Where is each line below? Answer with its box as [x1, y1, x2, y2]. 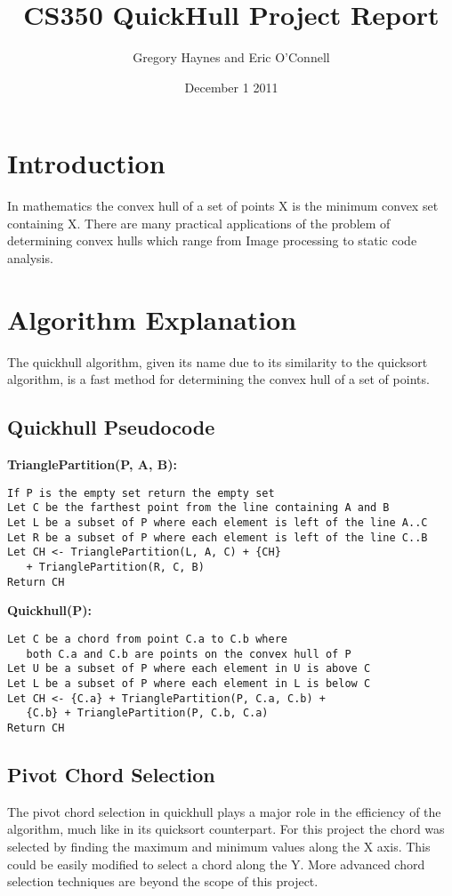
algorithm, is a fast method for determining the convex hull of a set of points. [7, 370, 430, 388]
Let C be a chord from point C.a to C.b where [7, 632, 287, 645]
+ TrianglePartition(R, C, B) [26, 561, 205, 574]
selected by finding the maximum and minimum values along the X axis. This [7, 836, 431, 855]
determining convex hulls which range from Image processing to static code [7, 231, 417, 250]
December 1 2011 [184, 77, 278, 96]
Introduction [7, 145, 165, 181]
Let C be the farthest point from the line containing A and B [7, 501, 390, 515]
